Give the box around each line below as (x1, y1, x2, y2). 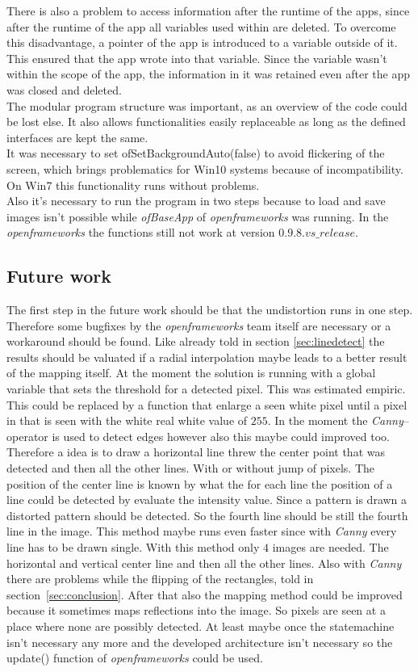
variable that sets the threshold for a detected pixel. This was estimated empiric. (6, 380, 406, 397)
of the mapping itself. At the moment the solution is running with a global (6, 364, 376, 381)
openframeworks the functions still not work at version (6, 224, 275, 241)
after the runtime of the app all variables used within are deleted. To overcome (6, 18, 396, 35)
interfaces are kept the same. (6, 128, 148, 145)
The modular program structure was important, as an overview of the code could (6, 97, 408, 114)
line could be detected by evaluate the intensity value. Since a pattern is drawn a (6, 491, 408, 508)
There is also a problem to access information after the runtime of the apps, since (6, 2, 410, 19)
